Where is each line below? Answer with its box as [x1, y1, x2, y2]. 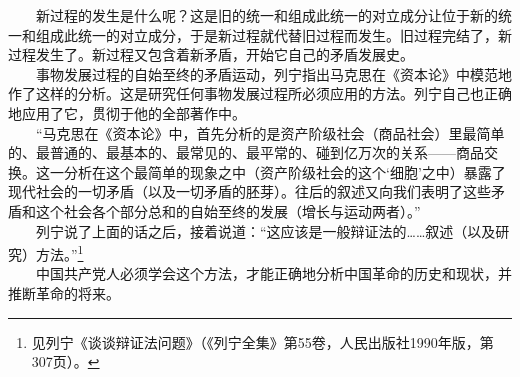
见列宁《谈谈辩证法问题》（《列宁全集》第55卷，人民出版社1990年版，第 [31, 331, 494, 352]
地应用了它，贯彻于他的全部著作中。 [8, 102, 246, 123]
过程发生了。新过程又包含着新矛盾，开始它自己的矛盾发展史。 [8, 44, 414, 65]
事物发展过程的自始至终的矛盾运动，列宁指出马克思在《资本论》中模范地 [35, 63, 512, 84]
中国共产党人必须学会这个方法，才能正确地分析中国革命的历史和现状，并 [35, 263, 512, 284]
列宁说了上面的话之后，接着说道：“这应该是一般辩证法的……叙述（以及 [35, 220, 496, 241]
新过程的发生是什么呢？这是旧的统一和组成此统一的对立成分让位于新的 [35, 5, 498, 25]
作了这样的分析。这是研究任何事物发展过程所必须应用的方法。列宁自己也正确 [8, 83, 512, 104]
